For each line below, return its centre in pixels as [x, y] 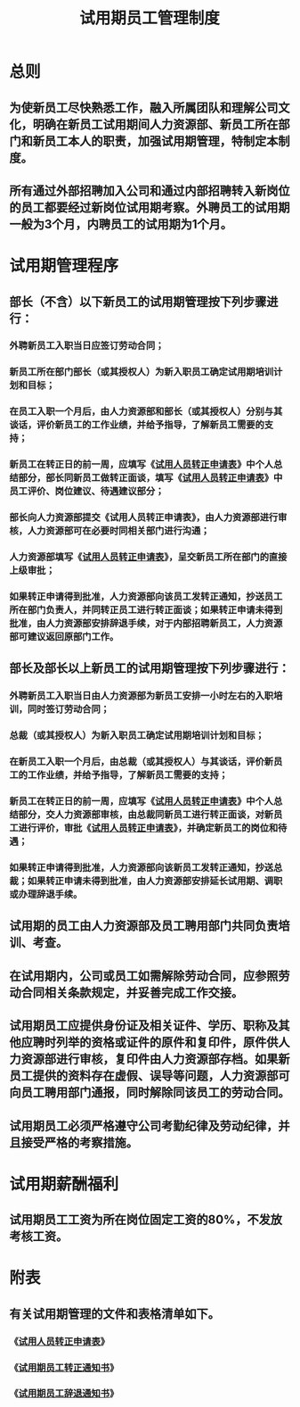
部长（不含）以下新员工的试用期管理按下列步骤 [138, 301]
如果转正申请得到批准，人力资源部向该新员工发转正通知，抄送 [142, 868]
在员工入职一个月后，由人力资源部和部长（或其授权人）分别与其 [146, 411]
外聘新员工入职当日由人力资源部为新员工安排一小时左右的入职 [142, 696]
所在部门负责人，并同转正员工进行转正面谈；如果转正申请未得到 [146, 610]
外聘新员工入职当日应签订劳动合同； [87, 346]
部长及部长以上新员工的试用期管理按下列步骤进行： [150, 669]
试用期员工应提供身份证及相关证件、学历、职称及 [144, 1026]
